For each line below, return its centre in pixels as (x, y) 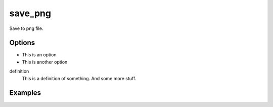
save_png (30, 13)
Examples (25, 93)
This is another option (45, 62)
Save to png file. (26, 28)
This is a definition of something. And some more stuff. (79, 78)
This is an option (39, 55)
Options (22, 43)
